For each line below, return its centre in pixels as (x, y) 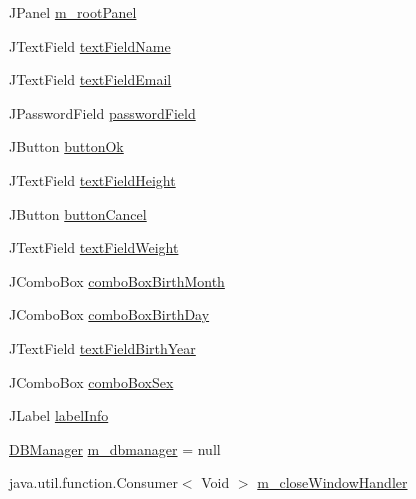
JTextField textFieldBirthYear (102, 347)
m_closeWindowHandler (332, 482)
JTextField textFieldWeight (94, 247)
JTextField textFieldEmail (90, 79)
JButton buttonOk (66, 146)
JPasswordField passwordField (102, 112)
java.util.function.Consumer (93, 482)
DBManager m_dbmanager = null (115, 448)
